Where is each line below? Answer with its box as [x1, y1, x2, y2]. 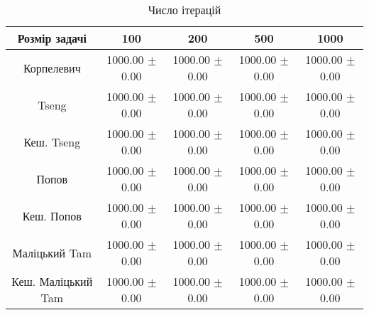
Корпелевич [23, 59, 81, 76]
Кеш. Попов [22, 207, 82, 224]
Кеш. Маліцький [11, 273, 93, 289]
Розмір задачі [17, 30, 87, 46]
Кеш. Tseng [23, 133, 81, 150]
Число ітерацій [148, 1, 221, 18]
